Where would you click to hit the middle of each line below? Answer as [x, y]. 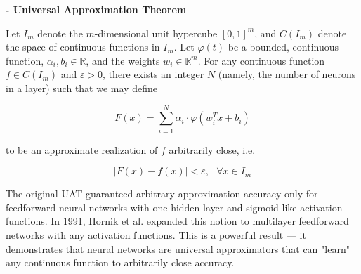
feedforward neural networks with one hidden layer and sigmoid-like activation [174, 207]
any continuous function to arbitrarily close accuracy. [120, 262]
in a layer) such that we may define [81, 87]
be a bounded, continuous [283, 47]
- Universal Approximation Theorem [96, 9]
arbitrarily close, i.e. [212, 149]
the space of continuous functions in [83, 47]
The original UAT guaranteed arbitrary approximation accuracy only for [162, 194]
